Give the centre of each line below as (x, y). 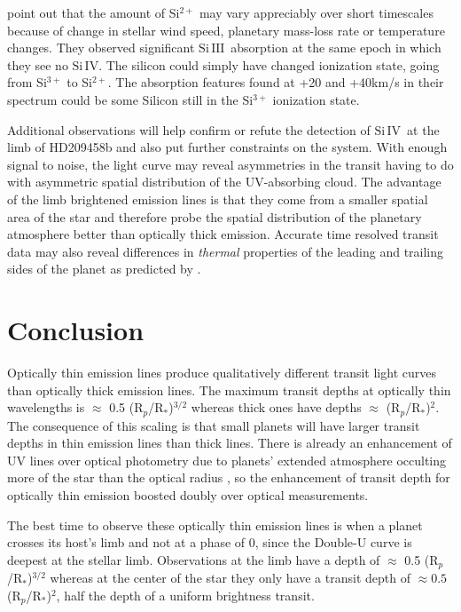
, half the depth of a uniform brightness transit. (185, 595)
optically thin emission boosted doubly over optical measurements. (188, 495)
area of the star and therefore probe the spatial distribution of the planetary (215, 216)
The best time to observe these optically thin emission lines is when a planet (215, 525)
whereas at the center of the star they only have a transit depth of (230, 578)
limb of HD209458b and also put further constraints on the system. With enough (227, 147)
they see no (38, 64)
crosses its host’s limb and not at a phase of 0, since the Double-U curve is (210, 542)
